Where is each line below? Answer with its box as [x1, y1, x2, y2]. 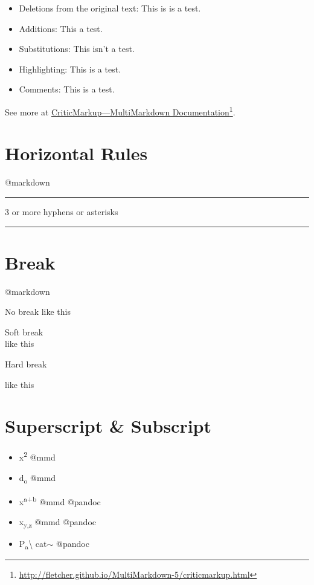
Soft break [5, 325, 43, 338]
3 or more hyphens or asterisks [5, 205, 118, 218]
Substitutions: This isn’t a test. [19, 42, 135, 55]
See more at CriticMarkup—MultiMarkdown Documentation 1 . [5, 103, 235, 118]
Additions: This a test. [19, 22, 103, 34]
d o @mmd [19, 471, 56, 485]
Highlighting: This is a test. [19, 62, 121, 75]
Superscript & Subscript [5, 413, 212, 438]
